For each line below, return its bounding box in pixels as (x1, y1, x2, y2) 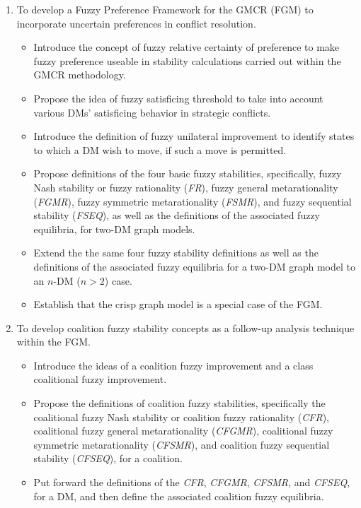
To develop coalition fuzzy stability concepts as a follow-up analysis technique (16, 320, 355, 335)
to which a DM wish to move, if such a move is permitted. (33, 142, 287, 157)
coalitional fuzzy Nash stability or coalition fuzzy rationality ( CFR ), (33, 409, 329, 424)
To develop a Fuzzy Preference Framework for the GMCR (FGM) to (16, 2, 314, 16)
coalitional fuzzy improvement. (33, 372, 167, 386)
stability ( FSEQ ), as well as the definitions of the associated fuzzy (33, 208, 321, 223)
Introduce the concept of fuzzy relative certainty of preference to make (33, 40, 340, 54)
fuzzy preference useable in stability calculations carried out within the (33, 53, 341, 68)
